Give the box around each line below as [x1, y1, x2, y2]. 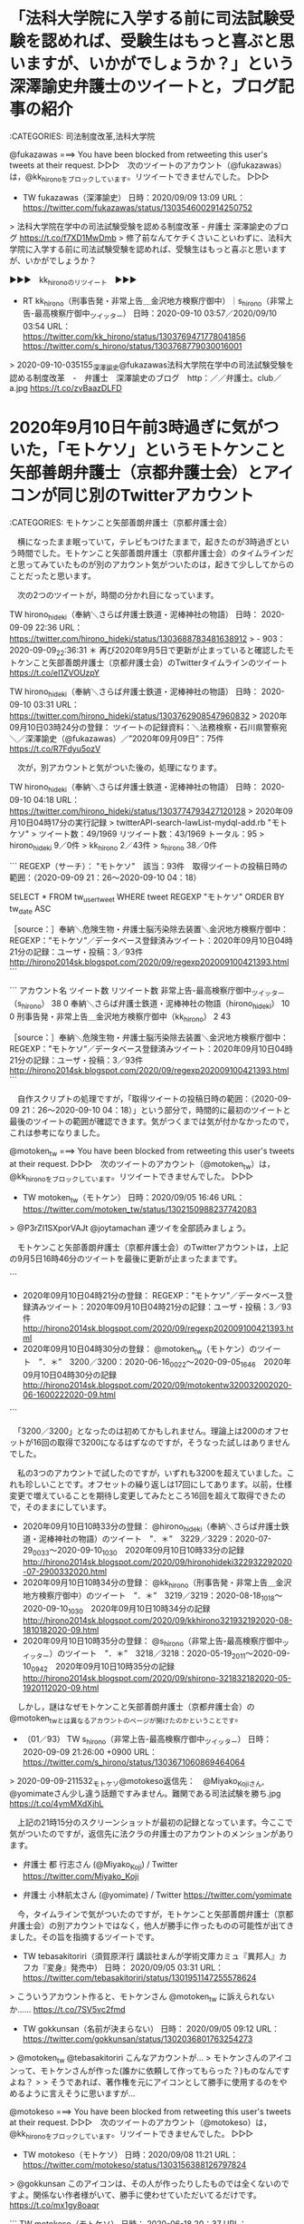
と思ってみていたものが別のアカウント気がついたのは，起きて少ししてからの [9, 559, 294, 570]
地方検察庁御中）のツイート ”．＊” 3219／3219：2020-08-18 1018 [22, 1590, 275, 1602]
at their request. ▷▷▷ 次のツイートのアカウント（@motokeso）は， [9, 2116, 271, 2128]
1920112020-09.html [22, 1682, 100, 1693]
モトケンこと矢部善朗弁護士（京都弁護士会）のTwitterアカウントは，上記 [16, 1242, 290, 1253]
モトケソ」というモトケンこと [64, 440, 287, 461]
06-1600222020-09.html [22, 1389, 116, 1400]
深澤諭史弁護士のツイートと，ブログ [9, 76, 279, 97]
